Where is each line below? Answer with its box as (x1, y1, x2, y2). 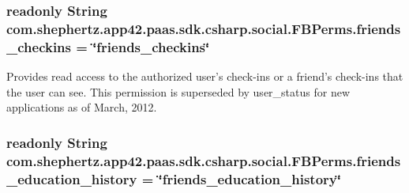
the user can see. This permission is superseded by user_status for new (6, 83, 350, 100)
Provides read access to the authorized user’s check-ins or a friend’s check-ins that (6, 68, 403, 85)
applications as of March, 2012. (6, 99, 157, 115)
